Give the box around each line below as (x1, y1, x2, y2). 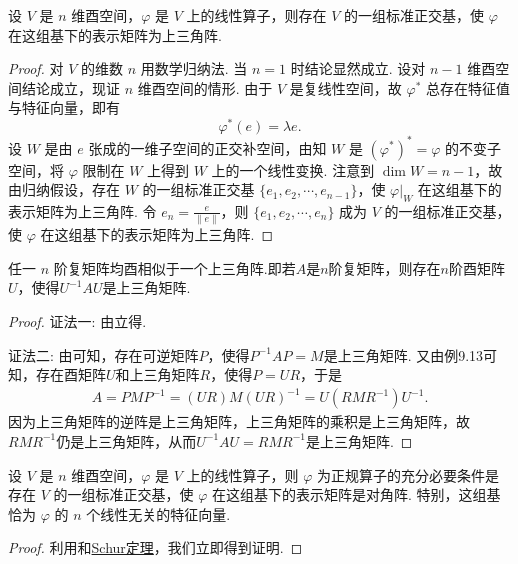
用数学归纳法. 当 (140, 58, 248, 79)
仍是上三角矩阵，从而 (56, 430, 197, 451)
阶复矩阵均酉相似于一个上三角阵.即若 (53, 257, 296, 278)
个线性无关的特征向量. (86, 503, 231, 524)
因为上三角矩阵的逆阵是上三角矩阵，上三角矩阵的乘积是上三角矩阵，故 (8, 411, 470, 432)
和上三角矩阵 (115, 364, 200, 385)
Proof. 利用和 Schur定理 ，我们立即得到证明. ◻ (8, 537, 303, 558)
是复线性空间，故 (289, 77, 402, 98)
